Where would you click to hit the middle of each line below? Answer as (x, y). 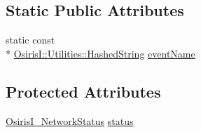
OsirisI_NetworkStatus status (70, 120)
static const (30, 40)
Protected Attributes (83, 91)
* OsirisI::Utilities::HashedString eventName (100, 53)
